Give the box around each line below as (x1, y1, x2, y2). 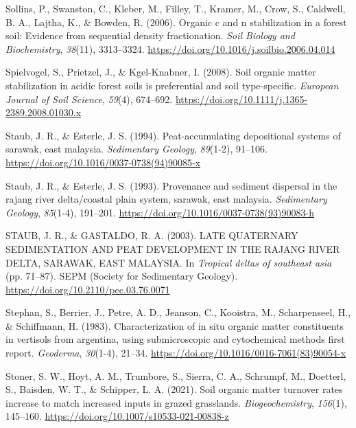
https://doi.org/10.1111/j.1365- (175, 91, 308, 106)
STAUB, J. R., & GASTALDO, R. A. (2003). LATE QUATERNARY (5, 228, 298, 243)
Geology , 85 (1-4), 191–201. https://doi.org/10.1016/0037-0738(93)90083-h (5, 205, 314, 219)
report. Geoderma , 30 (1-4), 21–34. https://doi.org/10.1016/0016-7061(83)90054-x (5, 346, 346, 360)
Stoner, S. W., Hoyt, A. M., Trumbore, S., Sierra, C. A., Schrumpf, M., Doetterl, (5, 368, 346, 383)
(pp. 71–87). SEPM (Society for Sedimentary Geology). (5, 269, 238, 283)
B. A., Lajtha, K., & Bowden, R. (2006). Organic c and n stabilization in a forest (5, 14, 347, 29)
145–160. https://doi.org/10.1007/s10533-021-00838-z (5, 409, 229, 423)
